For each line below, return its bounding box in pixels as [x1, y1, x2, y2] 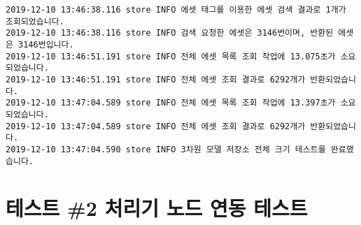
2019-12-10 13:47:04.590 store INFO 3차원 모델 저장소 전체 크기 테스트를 [6, 144, 326, 154]
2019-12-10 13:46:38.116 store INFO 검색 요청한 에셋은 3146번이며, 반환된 [6, 28, 334, 38]
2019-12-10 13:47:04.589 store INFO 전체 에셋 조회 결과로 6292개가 [6, 121, 306, 131]
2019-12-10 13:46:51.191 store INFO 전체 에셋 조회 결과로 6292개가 [6, 74, 306, 85]
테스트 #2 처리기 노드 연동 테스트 [6, 194, 308, 222]
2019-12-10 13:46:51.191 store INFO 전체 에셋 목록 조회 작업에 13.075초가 [6, 51, 336, 61]
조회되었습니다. [6, 16, 64, 27]
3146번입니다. [18, 39, 74, 50]
